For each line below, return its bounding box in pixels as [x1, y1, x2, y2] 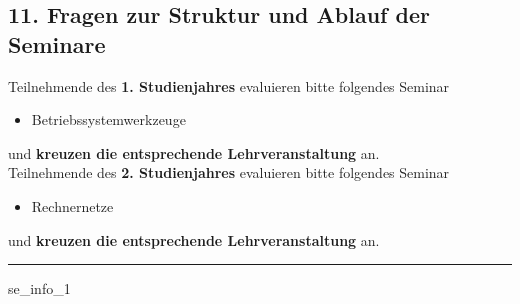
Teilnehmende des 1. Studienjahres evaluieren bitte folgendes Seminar [8, 75, 450, 96]
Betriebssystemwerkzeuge [31, 109, 186, 130]
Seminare [8, 28, 106, 59]
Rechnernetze [31, 195, 114, 216]
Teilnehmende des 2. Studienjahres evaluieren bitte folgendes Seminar [8, 162, 450, 183]
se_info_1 [8, 278, 71, 299]
